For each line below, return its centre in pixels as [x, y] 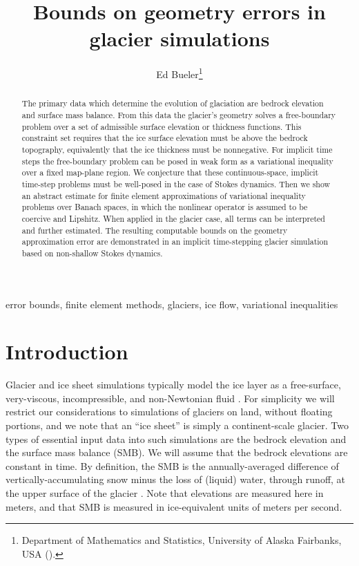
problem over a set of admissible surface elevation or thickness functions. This [162, 126]
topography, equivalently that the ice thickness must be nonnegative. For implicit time [177, 149]
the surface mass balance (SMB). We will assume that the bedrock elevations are [177, 452]
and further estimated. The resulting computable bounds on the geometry [155, 230]
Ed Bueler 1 [179, 73]
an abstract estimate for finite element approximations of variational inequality [164, 195]
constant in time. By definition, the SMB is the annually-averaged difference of [172, 465]
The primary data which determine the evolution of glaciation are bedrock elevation [173, 103]
